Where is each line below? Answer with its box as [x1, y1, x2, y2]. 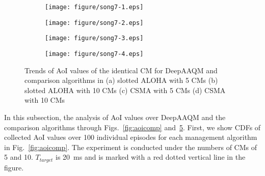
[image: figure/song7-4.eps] [45, 50, 144, 57]
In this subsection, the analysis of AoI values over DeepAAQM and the [4, 112, 226, 122]
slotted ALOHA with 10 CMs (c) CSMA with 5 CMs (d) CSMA [24, 84, 226, 95]
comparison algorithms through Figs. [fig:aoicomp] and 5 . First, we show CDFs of [4, 122, 261, 132]
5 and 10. [4, 152, 33, 162]
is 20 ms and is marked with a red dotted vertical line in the [56, 152, 246, 162]
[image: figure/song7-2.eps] [45, 19, 144, 26]
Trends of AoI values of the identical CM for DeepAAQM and [24, 65, 218, 75]
